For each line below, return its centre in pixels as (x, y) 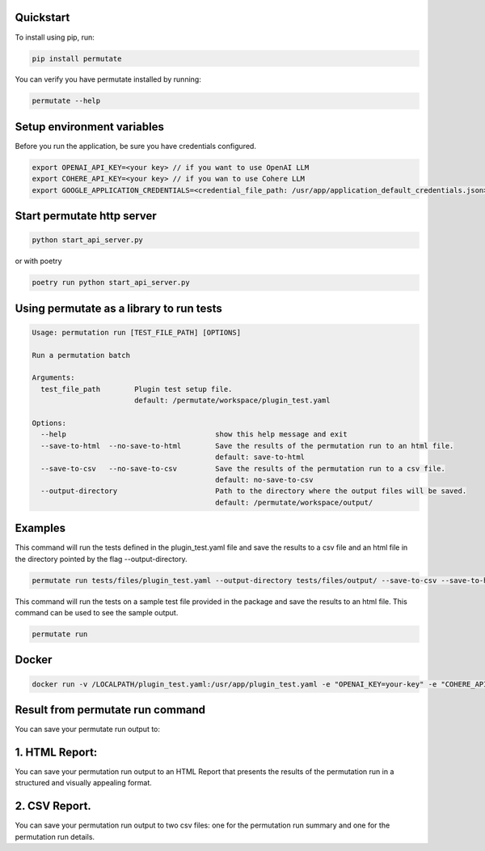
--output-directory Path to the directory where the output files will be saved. (254, 491)
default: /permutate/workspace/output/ (294, 502)
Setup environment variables (90, 127)
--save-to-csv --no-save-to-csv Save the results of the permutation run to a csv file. (243, 468)
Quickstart (42, 17)
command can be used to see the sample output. (97, 613)
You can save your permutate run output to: (88, 730)
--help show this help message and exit (194, 434)
